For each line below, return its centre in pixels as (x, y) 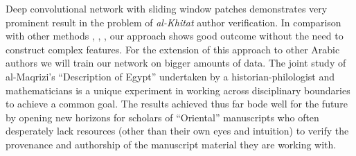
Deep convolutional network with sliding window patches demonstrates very (167, 8)
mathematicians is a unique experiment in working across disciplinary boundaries (178, 90)
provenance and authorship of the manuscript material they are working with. (171, 144)
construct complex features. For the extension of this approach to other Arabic (173, 49)
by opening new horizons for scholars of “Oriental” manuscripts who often (162, 117)
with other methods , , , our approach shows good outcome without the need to (175, 36)
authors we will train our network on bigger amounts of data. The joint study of (176, 63)
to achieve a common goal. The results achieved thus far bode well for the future (177, 104)
